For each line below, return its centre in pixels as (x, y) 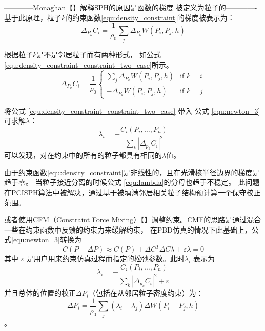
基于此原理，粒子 (33, 17)
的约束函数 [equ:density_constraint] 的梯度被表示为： (150, 17)
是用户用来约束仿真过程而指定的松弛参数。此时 (105, 258)
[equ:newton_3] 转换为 (46, 240)
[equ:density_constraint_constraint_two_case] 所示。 (89, 64)
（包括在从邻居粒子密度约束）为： (146, 293)
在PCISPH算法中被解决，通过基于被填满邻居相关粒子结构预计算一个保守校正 (132, 192)
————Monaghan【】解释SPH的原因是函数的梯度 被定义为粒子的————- (131, 7)
